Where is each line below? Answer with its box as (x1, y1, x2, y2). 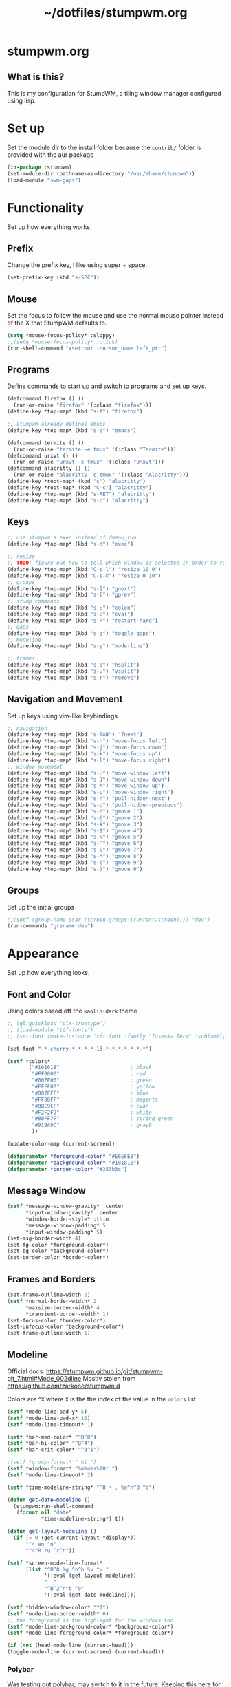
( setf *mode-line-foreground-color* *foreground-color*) (7, 1629, 174, 1637)
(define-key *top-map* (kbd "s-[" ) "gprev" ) (7, 592, 137, 599)
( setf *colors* (7, 1057, 51, 1064)
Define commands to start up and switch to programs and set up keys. (7, 382, 207, 390)
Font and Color (7, 989, 72, 1000)
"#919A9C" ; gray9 (32, 1121, 153, 1129)
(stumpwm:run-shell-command (13, 1503, 94, 1509)
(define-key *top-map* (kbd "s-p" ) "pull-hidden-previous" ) (7, 802, 184, 809)
